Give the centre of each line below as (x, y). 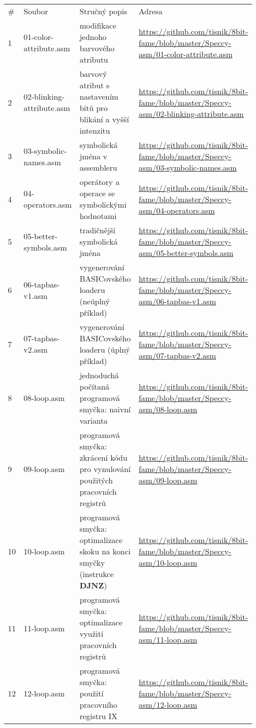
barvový (93, 74)
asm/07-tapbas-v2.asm (177, 355)
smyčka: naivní (105, 409)
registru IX (98, 716)
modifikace (98, 25)
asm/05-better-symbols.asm (186, 253)
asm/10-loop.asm (168, 563)
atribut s (95, 85)
